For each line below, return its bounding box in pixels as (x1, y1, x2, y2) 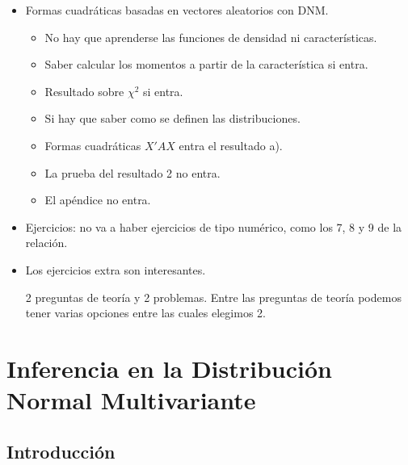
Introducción (6, 438, 116, 463)
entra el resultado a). (179, 136, 283, 153)
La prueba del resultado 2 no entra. (44, 164, 221, 181)
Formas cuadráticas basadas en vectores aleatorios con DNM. (25, 2, 329, 18)
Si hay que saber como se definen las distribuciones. (44, 110, 301, 127)
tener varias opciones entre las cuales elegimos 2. (25, 304, 266, 321)
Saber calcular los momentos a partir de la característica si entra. (44, 56, 368, 73)
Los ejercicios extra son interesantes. (25, 261, 206, 278)
